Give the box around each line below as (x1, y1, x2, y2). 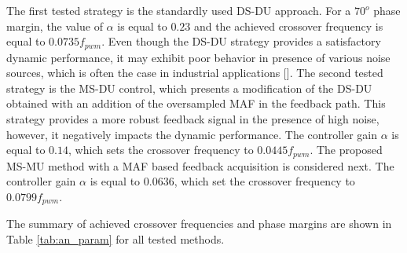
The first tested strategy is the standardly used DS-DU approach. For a (6, 2, 351, 18)
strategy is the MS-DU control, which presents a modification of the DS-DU (6, 79, 372, 96)
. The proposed (310, 141, 383, 158)
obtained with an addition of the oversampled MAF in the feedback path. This (6, 95, 386, 112)
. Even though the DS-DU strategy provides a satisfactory (101, 33, 381, 49)
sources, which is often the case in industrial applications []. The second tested (6, 64, 383, 81)
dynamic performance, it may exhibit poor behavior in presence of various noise (6, 49, 390, 65)
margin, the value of (6, 17, 103, 34)
